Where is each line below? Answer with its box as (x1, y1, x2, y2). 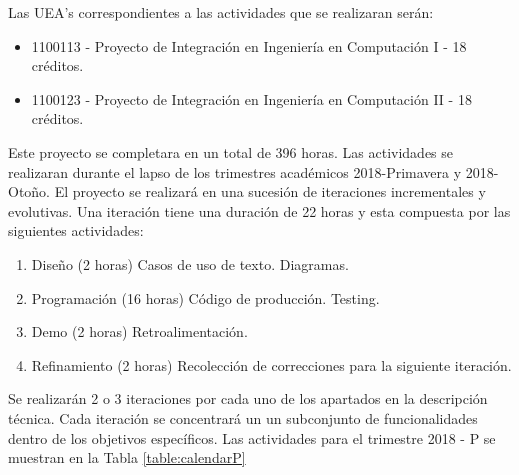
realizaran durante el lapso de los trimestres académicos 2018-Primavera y (8, 161, 462, 182)
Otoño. (8, 181, 51, 202)
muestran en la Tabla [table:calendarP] (8, 447, 246, 468)
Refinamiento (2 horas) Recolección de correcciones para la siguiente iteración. (31, 354, 512, 375)
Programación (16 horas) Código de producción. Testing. (31, 287, 380, 308)
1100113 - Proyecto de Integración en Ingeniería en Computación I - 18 (31, 35, 467, 56)
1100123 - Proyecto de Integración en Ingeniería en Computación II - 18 (31, 88, 472, 109)
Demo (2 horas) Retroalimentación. (31, 321, 248, 342)
